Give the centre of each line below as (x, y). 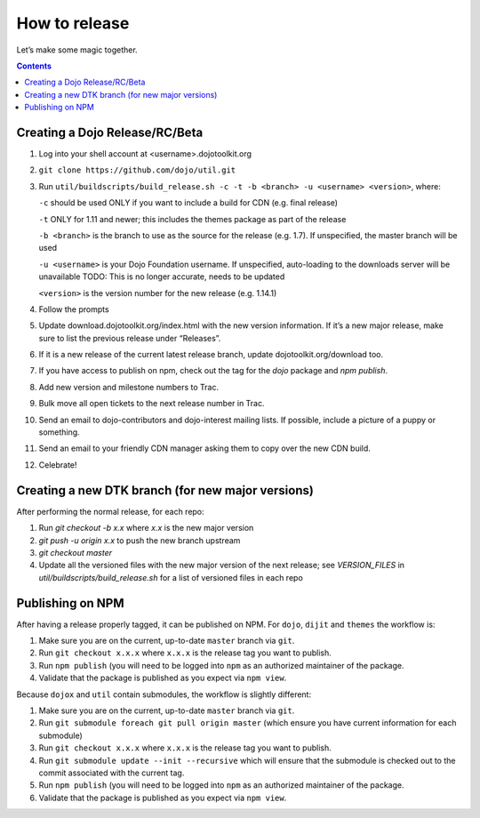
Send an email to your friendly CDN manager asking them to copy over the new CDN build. (204, 448)
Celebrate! (58, 465)
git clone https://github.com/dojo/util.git (137, 170)
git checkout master (76, 552)
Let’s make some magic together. (77, 50)
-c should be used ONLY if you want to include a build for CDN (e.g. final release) (188, 203)
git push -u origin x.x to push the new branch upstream (140, 540)
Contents (34, 66)
